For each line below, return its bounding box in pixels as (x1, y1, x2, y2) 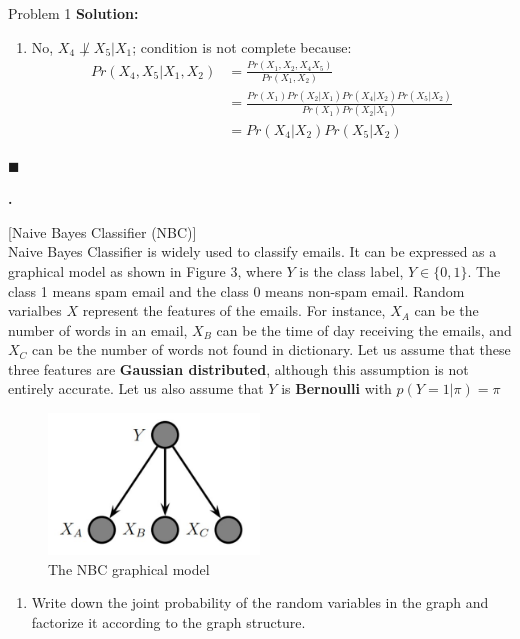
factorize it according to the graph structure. (31, 611, 306, 632)
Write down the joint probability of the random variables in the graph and (31, 592, 489, 613)
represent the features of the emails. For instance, (82, 300, 386, 321)
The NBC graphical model (48, 558, 210, 579)
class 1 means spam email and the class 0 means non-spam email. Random (8, 280, 465, 301)
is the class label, (299, 260, 404, 281)
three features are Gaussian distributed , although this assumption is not (8, 358, 469, 379)
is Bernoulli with (281, 378, 392, 399)
